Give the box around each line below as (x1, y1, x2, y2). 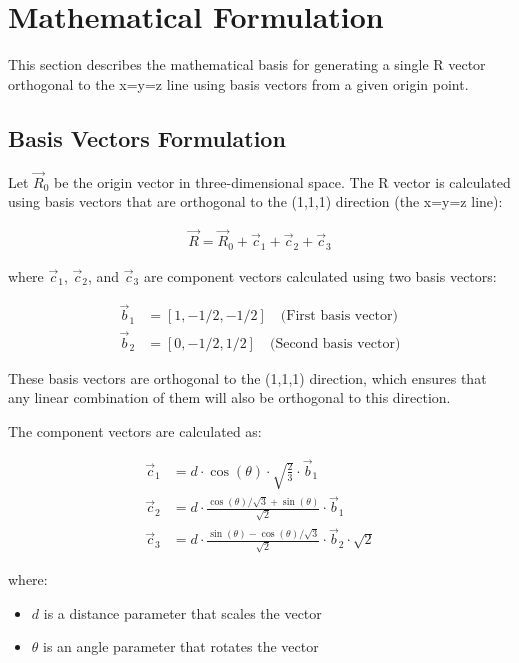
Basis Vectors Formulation (8, 122, 286, 153)
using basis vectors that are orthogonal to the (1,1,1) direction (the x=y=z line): (8, 191, 503, 212)
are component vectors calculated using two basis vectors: (143, 265, 497, 286)
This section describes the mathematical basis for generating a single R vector (8, 54, 486, 75)
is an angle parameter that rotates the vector (43, 636, 319, 657)
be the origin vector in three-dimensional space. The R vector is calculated (54, 171, 511, 192)
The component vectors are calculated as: (8, 420, 262, 441)
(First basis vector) (280, 309, 398, 324)
